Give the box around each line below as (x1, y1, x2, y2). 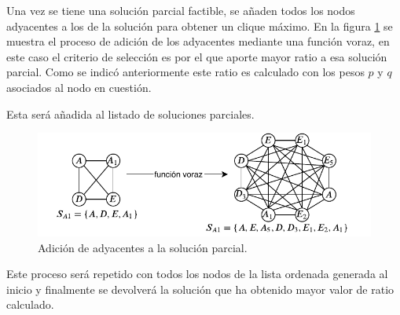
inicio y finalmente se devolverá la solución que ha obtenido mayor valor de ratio (6, 280, 394, 297)
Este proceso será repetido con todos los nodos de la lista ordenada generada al (6, 266, 388, 282)
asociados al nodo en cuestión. (6, 79, 152, 95)
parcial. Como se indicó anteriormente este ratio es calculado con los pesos (6, 64, 365, 80)
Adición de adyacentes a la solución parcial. (38, 239, 248, 255)
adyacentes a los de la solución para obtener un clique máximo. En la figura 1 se (6, 17, 393, 34)
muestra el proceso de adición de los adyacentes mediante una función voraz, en (6, 33, 390, 49)
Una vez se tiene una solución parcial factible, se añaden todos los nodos (6, 2, 355, 18)
